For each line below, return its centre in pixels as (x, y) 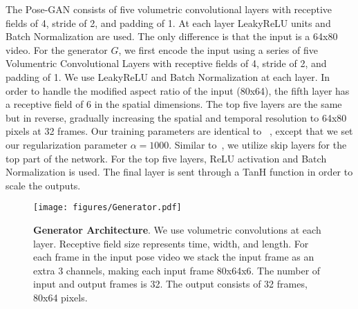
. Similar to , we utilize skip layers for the (258, 144)
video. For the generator (57, 49)
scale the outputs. (43, 185)
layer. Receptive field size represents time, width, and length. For (171, 243)
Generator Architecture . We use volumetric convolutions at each (177, 229)
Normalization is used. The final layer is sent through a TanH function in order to (179, 172)
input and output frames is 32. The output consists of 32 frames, (170, 284)
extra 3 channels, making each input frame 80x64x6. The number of (177, 270)
